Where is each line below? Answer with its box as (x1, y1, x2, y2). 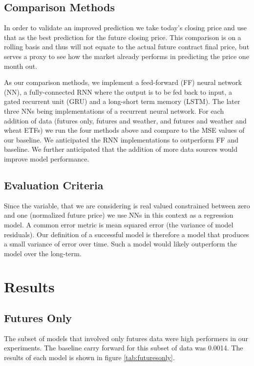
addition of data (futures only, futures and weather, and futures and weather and (4, 115, 247, 125)
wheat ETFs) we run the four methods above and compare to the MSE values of (4, 125, 245, 135)
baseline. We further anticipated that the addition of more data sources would (4, 144, 237, 154)
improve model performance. (4, 153, 89, 163)
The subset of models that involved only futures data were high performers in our (4, 333, 248, 343)
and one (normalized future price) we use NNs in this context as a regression (4, 210, 233, 220)
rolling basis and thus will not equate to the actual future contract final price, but (4, 41, 250, 52)
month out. (4, 61, 38, 71)
